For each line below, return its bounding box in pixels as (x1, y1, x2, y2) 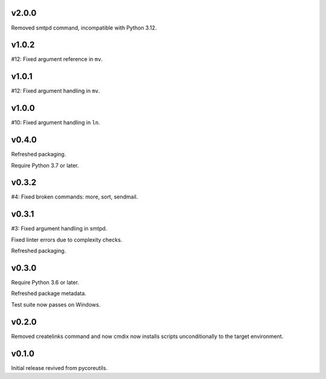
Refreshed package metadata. (11, 290, 87, 297)
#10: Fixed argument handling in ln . (11, 119, 101, 126)
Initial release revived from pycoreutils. (11, 364, 108, 371)
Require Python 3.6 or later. (11, 279, 80, 286)
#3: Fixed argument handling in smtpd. (11, 225, 107, 232)
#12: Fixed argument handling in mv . (11, 88, 100, 95)
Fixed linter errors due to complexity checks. (11, 236, 123, 243)
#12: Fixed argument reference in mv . (11, 56, 103, 63)
